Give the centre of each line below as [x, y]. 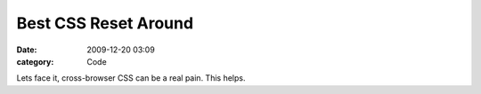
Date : [27, 50]
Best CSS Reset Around [105, 23]
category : [35, 61]
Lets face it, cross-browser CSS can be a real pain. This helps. [131, 78]
